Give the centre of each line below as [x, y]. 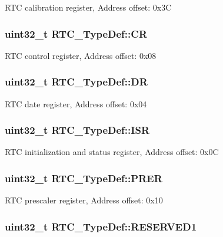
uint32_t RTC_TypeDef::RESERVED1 [101, 226]
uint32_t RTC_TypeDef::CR [76, 33]
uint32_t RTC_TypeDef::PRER [84, 178]
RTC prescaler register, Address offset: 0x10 [84, 200]
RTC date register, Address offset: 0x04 [76, 103]
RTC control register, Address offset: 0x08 [81, 55]
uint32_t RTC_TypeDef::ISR [77, 130]
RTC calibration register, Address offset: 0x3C [88, 7]
